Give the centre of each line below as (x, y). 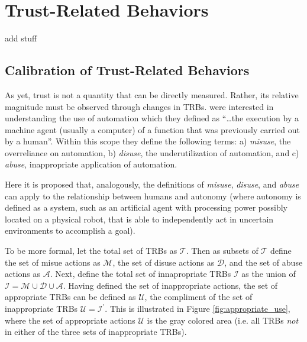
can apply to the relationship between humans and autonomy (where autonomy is (153, 196)
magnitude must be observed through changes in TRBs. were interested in (139, 106)
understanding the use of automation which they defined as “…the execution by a (152, 118)
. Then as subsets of (222, 251)
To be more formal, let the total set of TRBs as (91, 251)
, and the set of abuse (264, 262)
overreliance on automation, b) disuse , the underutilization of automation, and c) (152, 152)
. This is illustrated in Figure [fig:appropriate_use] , (198, 309)
